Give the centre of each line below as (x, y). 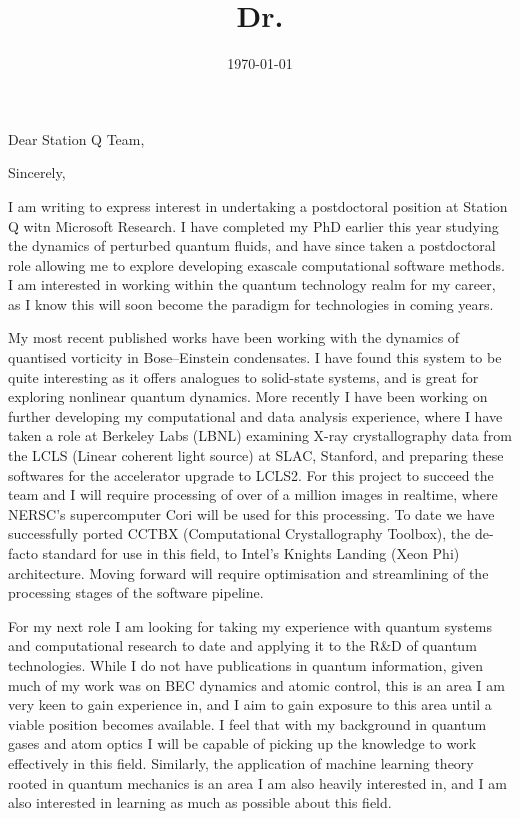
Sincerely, (37, 172)
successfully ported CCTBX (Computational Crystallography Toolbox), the (239, 533)
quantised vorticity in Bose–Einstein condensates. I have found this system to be (255, 357)
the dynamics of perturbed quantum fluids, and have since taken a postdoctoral (252, 245)
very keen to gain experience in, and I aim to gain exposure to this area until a (250, 704)
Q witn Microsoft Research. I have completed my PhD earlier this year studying (253, 225)
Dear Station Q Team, (76, 138)
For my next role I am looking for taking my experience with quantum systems (250, 625)
